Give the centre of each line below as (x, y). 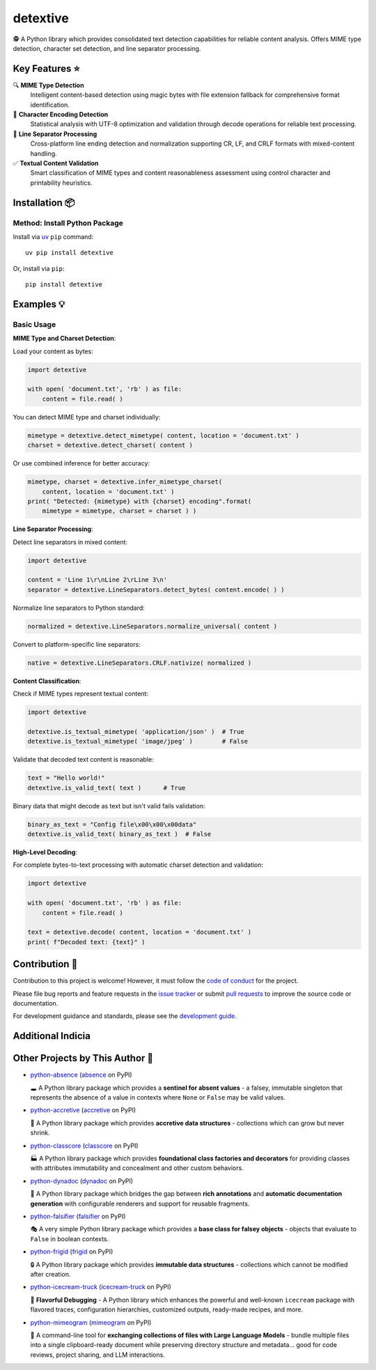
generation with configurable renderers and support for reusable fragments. (140, 1203)
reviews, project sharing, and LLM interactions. (97, 1355)
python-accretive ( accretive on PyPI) (83, 1110)
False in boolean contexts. (70, 1239)
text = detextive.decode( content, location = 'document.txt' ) (140, 932)
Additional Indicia (52, 1036)
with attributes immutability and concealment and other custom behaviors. (137, 1168)
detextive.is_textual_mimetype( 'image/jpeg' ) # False (138, 741)
